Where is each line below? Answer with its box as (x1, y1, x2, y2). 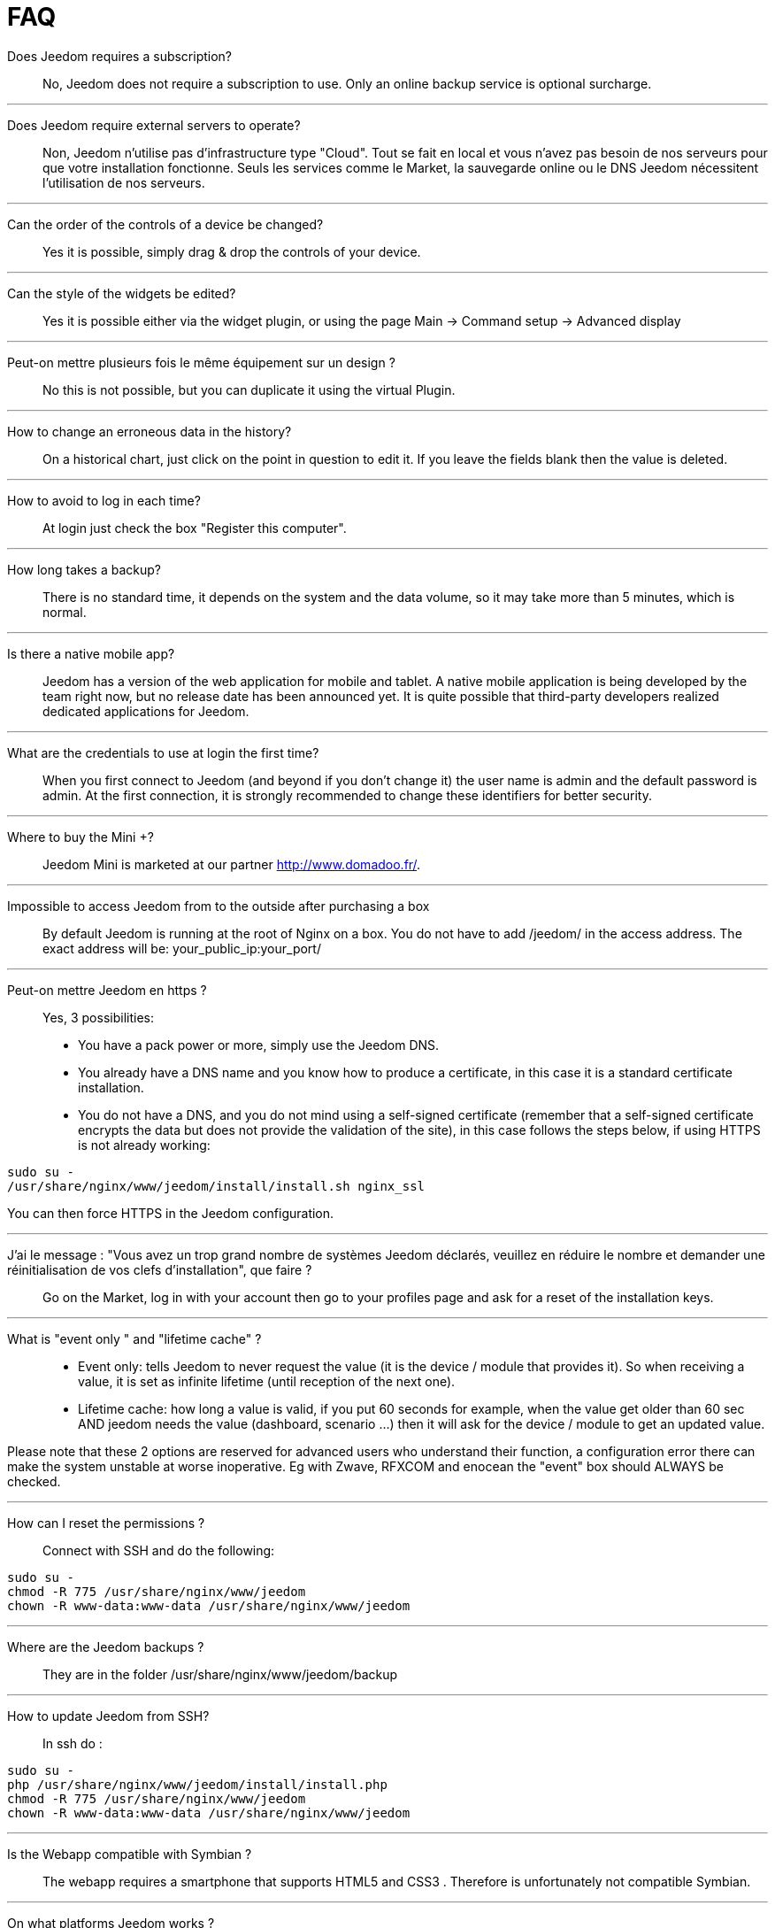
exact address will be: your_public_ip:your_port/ (42, 940, 321, 956)
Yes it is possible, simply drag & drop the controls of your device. (42, 243, 421, 259)
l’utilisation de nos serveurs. (42, 174, 205, 190)
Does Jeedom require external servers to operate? (7, 117, 301, 133)
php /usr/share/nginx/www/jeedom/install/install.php (7, 1777, 387, 1792)
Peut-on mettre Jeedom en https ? (7, 982, 207, 998)
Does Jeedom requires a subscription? (7, 48, 233, 64)
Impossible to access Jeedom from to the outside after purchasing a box (7, 898, 430, 914)
